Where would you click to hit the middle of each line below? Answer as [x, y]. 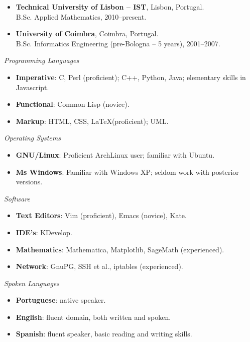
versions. [29, 182]
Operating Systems [32, 138]
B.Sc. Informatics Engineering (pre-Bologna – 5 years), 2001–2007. [118, 43]
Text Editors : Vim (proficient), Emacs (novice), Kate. [101, 215]
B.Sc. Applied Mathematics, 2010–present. [81, 16]
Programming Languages [42, 60]
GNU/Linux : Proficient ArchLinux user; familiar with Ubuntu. [115, 154]
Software [17, 198]
